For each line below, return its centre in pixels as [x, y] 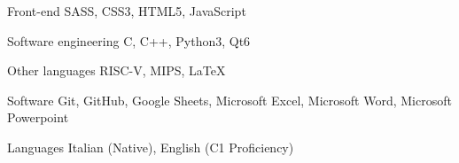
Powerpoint [38, 117]
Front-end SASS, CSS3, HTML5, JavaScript [127, 11]
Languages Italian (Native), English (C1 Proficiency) [151, 147]
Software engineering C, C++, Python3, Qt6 [129, 40]
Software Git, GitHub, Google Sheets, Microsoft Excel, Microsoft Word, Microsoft [229, 100]
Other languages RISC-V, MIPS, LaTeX [117, 70]
